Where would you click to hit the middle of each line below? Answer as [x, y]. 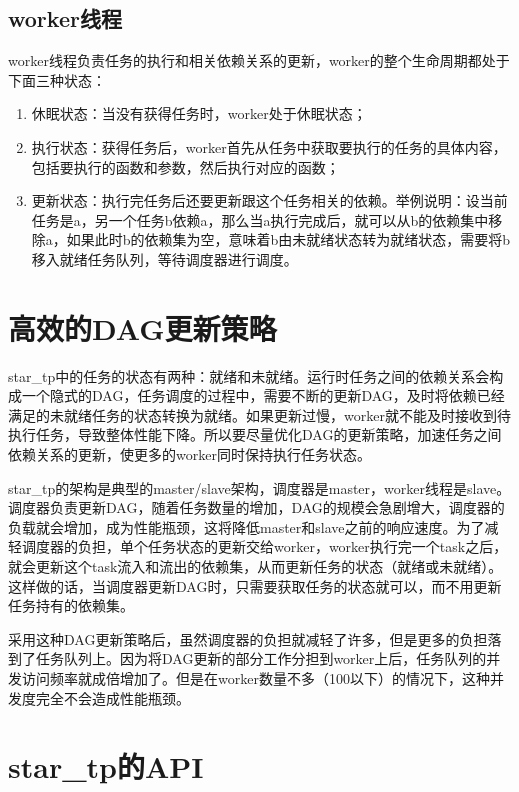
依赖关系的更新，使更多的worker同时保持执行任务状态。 [189, 454]
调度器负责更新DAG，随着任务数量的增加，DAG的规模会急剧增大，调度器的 [256, 507]
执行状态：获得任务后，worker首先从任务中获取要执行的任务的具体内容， [269, 146]
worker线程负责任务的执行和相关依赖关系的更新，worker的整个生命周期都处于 [259, 60]
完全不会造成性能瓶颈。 [112, 697]
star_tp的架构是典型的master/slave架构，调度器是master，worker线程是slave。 [259, 487]
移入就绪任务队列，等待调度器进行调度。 [164, 258]
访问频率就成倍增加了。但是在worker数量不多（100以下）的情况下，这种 [255, 677]
